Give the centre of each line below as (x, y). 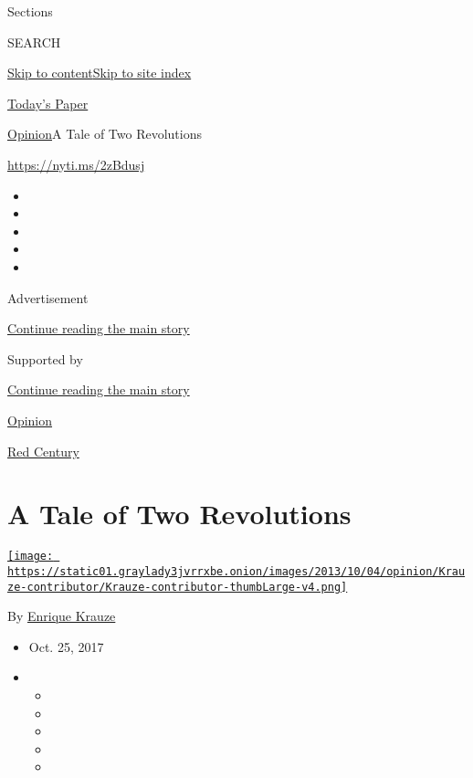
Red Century (43, 451)
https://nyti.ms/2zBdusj (76, 164)
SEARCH (34, 42)
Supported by (45, 358)
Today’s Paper (48, 103)
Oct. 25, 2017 (66, 646)
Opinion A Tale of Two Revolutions (105, 134)
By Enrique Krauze (62, 616)
